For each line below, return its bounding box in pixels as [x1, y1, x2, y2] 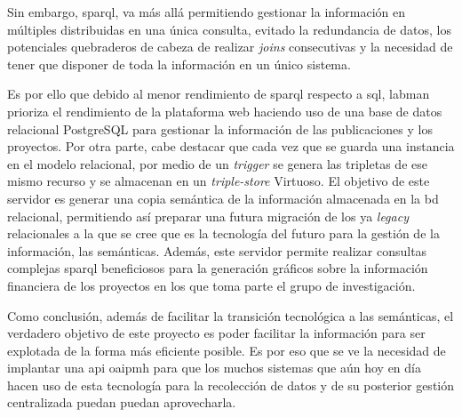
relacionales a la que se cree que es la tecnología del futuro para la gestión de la [7, 224, 440, 243]
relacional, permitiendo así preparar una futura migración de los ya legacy [7, 206, 409, 225]
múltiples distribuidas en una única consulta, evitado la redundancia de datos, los [7, 20, 451, 38]
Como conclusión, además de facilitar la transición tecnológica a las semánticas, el [7, 306, 454, 325]
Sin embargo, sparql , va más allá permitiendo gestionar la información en [7, 3, 406, 20]
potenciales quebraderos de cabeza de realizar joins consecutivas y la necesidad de [7, 37, 453, 56]
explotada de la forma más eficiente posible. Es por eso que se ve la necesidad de [7, 341, 446, 359]
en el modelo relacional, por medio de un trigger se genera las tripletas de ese [7, 154, 427, 172]
